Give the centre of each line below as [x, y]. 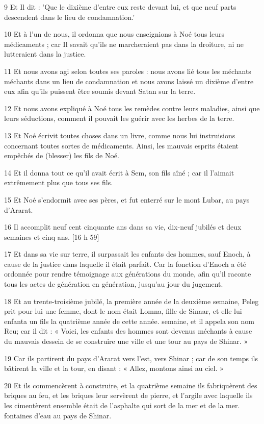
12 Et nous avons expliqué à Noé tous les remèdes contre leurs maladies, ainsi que [132, 108]
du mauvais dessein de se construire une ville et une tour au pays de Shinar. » [126, 341]
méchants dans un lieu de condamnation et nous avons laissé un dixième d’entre [129, 81]
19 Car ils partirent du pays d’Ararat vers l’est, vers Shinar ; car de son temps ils [131, 358]
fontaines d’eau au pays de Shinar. [58, 415]
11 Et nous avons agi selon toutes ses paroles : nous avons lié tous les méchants [128, 71]
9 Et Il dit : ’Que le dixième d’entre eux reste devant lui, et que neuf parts [120, 7]
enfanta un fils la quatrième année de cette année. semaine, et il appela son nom [129, 321]
